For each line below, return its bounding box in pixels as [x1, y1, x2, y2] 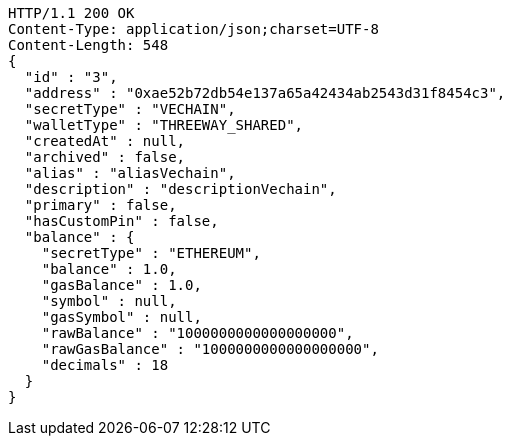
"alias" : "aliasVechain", [24, 165, 236, 181]
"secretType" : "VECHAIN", [24, 101, 236, 117]
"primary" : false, [24, 197, 177, 213]
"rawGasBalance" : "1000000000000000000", [41, 341, 379, 357]
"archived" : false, [24, 149, 186, 165]
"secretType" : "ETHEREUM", [41, 245, 261, 261]
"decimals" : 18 [41, 357, 169, 373]
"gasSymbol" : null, [41, 309, 202, 325]
